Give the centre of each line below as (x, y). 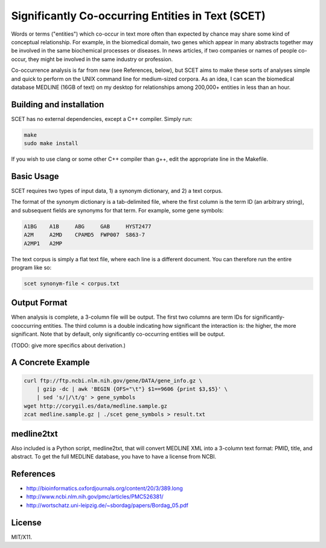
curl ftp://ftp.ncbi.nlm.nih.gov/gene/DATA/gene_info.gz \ (113, 380)
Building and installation (58, 104)
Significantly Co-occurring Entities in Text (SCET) (138, 16)
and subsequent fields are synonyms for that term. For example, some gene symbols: (117, 210)
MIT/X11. (22, 537)
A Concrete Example (50, 363)
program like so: (31, 267)
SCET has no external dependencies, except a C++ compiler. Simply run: (102, 119)
